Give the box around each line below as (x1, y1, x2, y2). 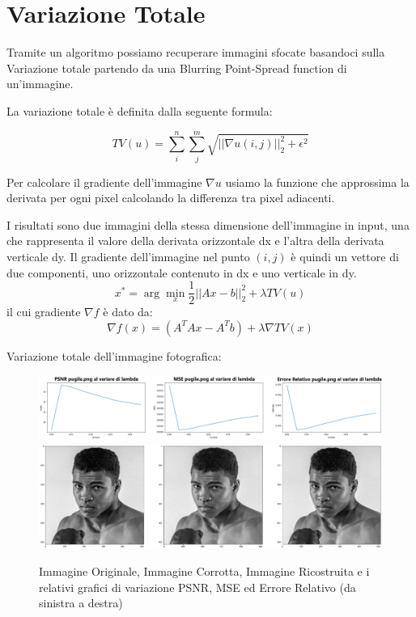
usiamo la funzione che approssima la (225, 173, 410, 190)
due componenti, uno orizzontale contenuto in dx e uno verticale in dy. (6, 264, 357, 281)
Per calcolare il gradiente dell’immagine (6, 173, 202, 190)
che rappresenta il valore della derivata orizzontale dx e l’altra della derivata (6, 232, 384, 249)
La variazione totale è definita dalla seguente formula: (6, 102, 273, 119)
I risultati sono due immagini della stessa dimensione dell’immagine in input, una (6, 216, 410, 233)
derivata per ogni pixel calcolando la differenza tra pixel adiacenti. (6, 189, 335, 206)
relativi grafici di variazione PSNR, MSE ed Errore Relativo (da (39, 578, 356, 595)
